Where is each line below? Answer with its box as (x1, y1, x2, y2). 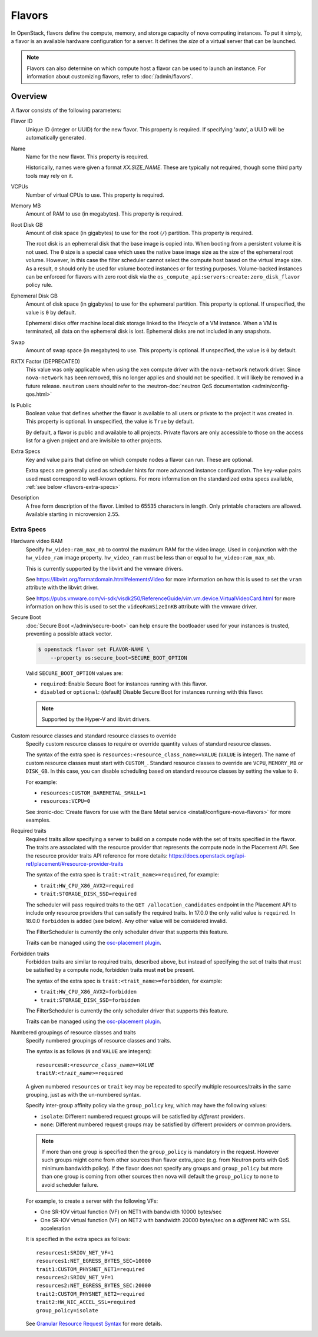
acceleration (40, 1225, 71, 1232)
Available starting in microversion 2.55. (25, 511, 120, 518)
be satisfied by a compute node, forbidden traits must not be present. (25, 967, 195, 974)
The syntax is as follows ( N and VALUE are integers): (25, 1048, 152, 1055)
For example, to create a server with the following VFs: (25, 1197, 158, 1204)
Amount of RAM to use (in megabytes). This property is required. (25, 210, 183, 217)
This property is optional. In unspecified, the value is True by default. (25, 418, 194, 425)
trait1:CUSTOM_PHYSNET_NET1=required (36, 1266, 145, 1272)
